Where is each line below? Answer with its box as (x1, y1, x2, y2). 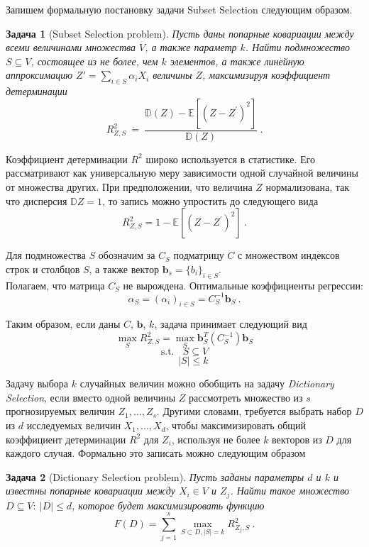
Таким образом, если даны (6, 316, 121, 331)
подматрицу (173, 248, 224, 263)
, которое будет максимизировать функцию (72, 497, 265, 512)
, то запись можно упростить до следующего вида (101, 193, 319, 208)
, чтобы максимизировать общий (165, 418, 307, 433)
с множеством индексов (237, 248, 340, 263)
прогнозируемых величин (6, 404, 115, 419)
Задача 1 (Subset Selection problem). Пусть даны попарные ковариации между (6, 26, 354, 40)
